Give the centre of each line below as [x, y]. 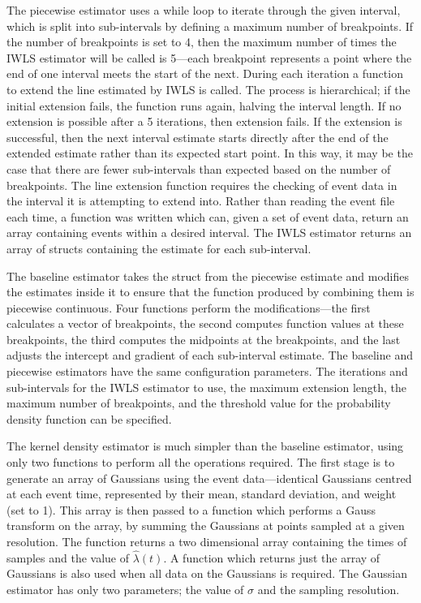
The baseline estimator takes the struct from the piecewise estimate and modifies [208, 276]
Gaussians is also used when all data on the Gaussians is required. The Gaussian [207, 573]
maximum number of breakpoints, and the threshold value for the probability [199, 403]
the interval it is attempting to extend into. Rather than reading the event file [201, 201]
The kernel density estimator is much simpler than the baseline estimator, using [205, 446]
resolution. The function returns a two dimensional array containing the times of [207, 541]
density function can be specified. [89, 418]
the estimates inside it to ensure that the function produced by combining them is [210, 292]
